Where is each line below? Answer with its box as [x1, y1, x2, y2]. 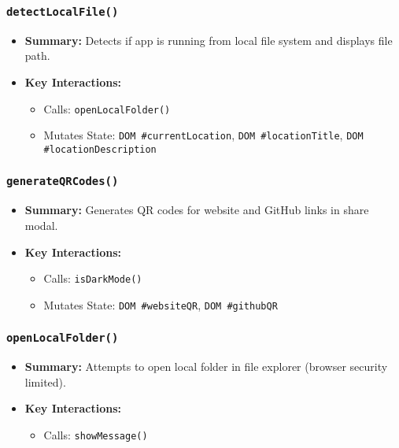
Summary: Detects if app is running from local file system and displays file [24, 31, 393, 48]
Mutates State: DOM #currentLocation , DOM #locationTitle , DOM [43, 127, 364, 143]
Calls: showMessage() [43, 426, 148, 442]
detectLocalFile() [6, 5, 119, 18]
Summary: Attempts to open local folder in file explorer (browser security [24, 358, 388, 375]
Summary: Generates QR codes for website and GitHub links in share [24, 202, 369, 218]
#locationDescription [43, 143, 157, 155]
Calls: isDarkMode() [43, 270, 142, 287]
